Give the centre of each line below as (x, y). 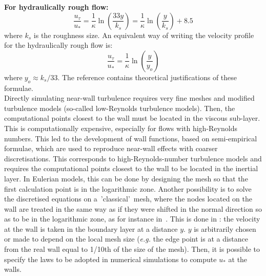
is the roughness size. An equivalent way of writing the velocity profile (144, 35)
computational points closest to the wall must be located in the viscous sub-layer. (132, 118)
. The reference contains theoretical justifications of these (147, 77)
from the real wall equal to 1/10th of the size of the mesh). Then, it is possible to (132, 249)
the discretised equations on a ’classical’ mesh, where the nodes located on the (128, 199)
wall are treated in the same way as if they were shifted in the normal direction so (133, 208)
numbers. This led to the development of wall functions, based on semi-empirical (131, 138)
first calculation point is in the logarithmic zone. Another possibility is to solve (128, 188)
